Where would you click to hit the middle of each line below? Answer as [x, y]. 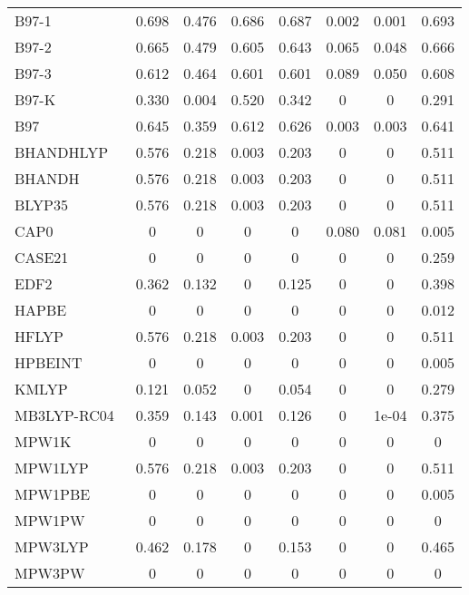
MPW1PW [50, 520]
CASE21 [42, 257]
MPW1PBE [53, 494]
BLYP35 [41, 205]
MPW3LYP [52, 546]
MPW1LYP [52, 468]
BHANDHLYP [62, 152]
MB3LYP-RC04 [64, 415]
